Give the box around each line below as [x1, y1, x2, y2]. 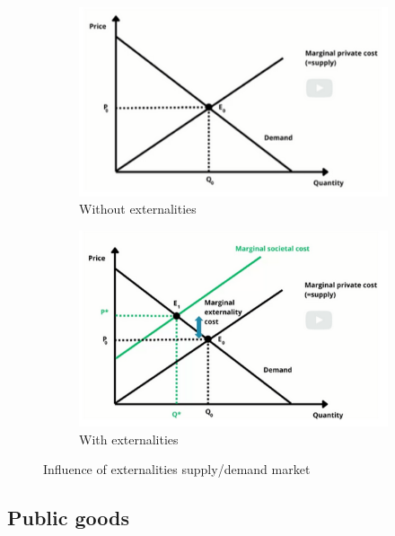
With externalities [79, 429, 179, 448]
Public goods [7, 504, 130, 532]
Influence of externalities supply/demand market [43, 460, 311, 479]
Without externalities [79, 199, 197, 218]
